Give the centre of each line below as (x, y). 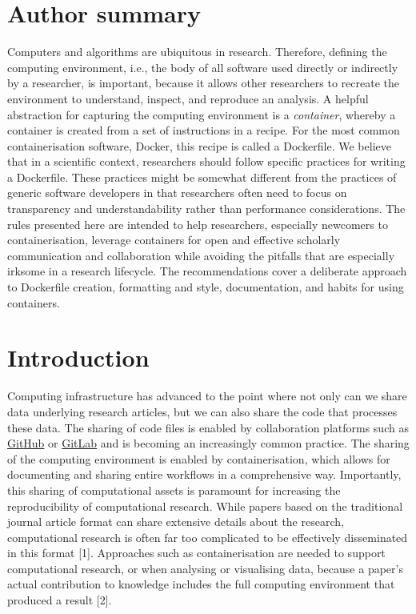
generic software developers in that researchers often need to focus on (177, 193)
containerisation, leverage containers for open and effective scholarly (174, 240)
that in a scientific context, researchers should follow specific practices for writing (206, 161)
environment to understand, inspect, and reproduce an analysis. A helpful (188, 98)
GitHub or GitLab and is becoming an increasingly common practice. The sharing (208, 443)
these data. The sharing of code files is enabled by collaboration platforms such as (208, 427)
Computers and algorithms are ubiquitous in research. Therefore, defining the (197, 52)
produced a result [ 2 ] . (60, 600)
